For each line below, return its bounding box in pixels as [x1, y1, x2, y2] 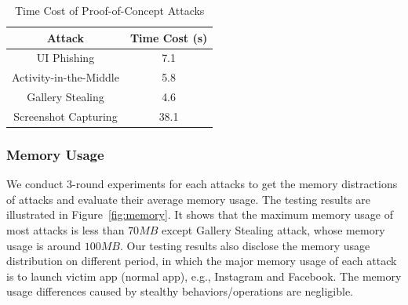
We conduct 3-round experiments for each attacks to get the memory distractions [6, 176, 398, 192]
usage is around [6, 237, 82, 253]
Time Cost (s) [129, 29, 208, 45]
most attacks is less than [6, 222, 125, 238]
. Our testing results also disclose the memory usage [119, 237, 370, 253]
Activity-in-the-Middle [12, 69, 119, 85]
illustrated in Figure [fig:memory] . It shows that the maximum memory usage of [6, 206, 394, 223]
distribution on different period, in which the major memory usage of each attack [6, 252, 397, 269]
